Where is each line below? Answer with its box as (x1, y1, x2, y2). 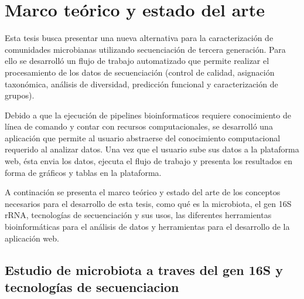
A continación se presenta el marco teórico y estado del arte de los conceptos (5, 186, 281, 198)
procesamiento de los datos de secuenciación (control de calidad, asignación (5, 66, 275, 78)
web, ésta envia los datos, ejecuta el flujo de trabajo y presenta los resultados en (5, 155, 293, 167)
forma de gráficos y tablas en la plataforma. (5, 166, 162, 178)
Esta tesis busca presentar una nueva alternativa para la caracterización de (5, 32, 274, 44)
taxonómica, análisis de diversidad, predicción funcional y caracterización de (5, 77, 278, 90)
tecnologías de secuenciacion (5, 278, 179, 295)
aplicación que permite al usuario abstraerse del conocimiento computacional (5, 131, 281, 144)
